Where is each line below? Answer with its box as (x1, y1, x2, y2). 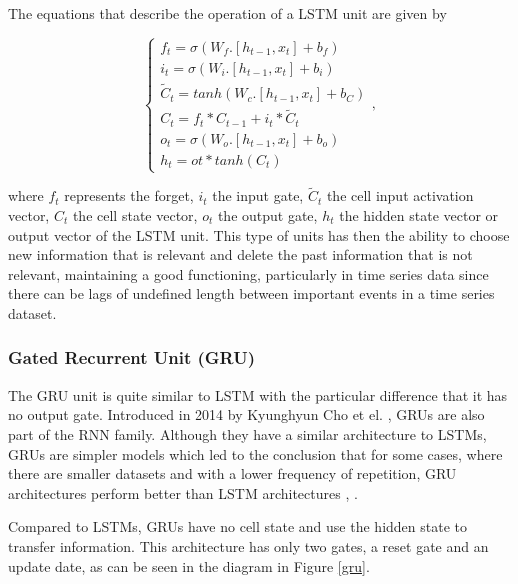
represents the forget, (64, 185, 194, 206)
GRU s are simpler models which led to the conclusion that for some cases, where (8, 443, 503, 464)
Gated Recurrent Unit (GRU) (8, 345, 255, 370)
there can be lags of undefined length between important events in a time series (8, 283, 495, 304)
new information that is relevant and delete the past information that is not (8, 244, 473, 265)
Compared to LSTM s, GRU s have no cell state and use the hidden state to (8, 516, 467, 537)
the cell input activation (326, 185, 474, 206)
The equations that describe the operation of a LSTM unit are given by (8, 3, 447, 23)
